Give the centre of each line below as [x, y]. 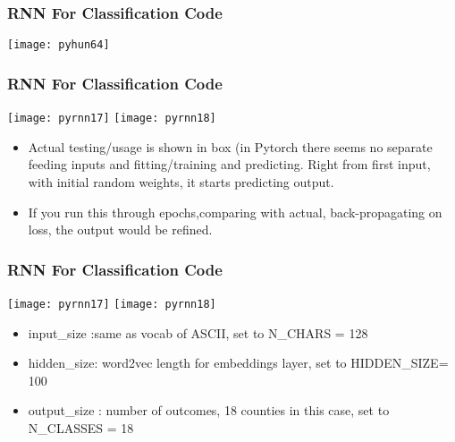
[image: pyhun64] [59, 45]
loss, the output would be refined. [120, 229]
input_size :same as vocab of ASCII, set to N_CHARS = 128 [198, 332]
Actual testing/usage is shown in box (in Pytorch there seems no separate [230, 146]
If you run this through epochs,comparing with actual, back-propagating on [235, 212]
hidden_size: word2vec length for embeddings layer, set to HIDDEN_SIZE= [238, 363]
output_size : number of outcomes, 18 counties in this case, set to [209, 410]
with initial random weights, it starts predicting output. [181, 181]
